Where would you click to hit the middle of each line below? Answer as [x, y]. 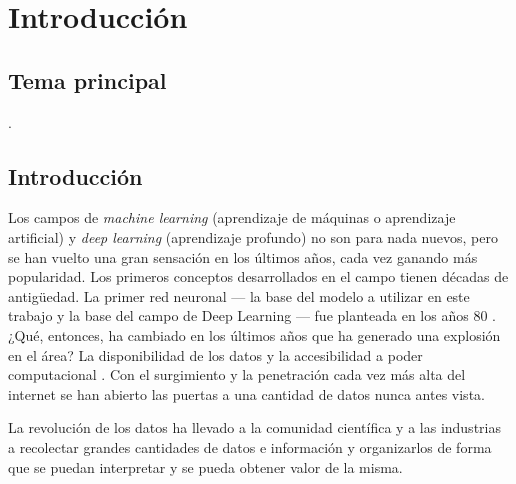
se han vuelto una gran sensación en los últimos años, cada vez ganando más [243, 256]
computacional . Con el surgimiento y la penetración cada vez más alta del [237, 374]
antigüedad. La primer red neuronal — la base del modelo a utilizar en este [239, 295]
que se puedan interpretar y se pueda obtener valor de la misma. [205, 466]
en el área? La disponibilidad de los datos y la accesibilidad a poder [215, 354]
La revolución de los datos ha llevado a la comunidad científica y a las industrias [254, 427]
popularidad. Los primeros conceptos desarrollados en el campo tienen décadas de [258, 276]
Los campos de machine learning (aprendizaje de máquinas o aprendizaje [232, 217]
